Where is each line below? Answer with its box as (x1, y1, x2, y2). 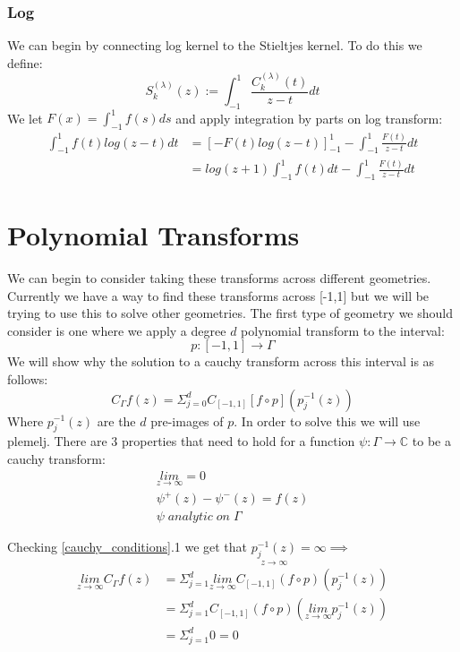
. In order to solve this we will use (234, 411, 421, 430)
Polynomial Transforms (7, 217, 300, 253)
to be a (412, 432, 451, 450)
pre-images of (150, 411, 224, 430)
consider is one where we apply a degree (7, 321, 226, 339)
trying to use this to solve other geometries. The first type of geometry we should (7, 304, 453, 322)
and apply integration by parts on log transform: (175, 108, 443, 127)
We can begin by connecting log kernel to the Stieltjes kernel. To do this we (7, 36, 422, 55)
